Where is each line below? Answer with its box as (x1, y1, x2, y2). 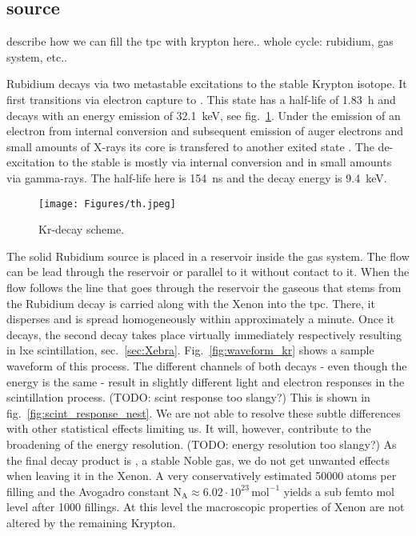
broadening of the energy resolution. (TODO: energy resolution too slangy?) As (6, 435, 397, 452)
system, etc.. (6, 48, 67, 65)
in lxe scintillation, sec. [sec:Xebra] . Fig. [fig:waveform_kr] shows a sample (6, 342, 374, 358)
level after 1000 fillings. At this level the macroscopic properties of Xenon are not (6, 498, 405, 515)
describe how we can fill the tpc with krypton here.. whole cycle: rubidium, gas (6, 33, 394, 50)
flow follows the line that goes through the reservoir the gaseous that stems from (6, 278, 402, 295)
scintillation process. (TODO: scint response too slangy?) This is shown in (6, 389, 370, 406)
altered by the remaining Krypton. (6, 514, 176, 530)
